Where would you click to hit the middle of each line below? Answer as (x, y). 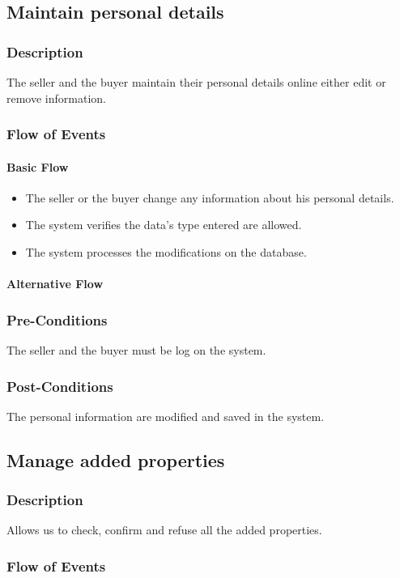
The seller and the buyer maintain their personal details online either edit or (196, 82)
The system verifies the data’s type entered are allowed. (164, 225)
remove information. (56, 98)
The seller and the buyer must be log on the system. (136, 350)
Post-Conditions (60, 386)
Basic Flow (38, 166)
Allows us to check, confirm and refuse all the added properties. (164, 530)
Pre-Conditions (57, 319)
